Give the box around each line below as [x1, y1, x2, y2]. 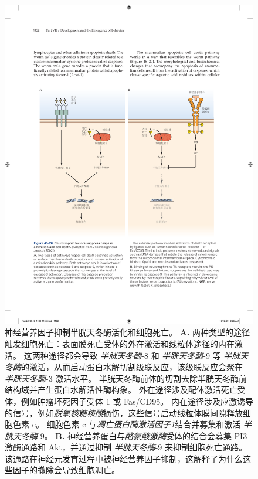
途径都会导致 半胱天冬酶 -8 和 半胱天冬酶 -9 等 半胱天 [48, 349, 249, 361]
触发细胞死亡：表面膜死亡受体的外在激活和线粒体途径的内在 [5, 337, 235, 349]
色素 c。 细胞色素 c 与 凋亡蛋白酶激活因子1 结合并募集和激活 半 [12, 418, 252, 430]
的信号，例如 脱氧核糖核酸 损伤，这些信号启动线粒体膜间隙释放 [5, 406, 243, 419]
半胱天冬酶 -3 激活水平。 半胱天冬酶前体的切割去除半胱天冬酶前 [5, 372, 247, 384]
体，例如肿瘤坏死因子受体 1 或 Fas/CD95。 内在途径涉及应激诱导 [5, 395, 253, 407]
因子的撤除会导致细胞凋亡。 [12, 464, 120, 476]
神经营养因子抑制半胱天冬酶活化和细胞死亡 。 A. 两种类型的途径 [5, 326, 250, 338]
